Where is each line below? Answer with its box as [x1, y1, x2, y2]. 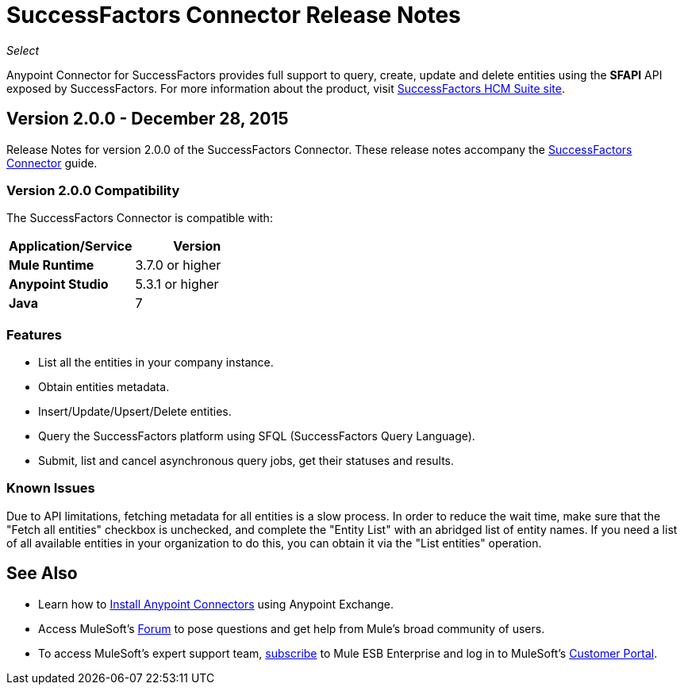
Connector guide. [6, 155, 98, 170]
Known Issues [6, 480, 95, 497]
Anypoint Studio [9, 276, 109, 293]
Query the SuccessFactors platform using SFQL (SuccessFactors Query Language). [38, 429, 475, 443]
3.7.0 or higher [135, 257, 221, 274]
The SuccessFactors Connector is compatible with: [6, 211, 273, 225]
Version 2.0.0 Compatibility [6, 182, 180, 198]
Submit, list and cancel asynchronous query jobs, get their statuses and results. [38, 454, 455, 468]
